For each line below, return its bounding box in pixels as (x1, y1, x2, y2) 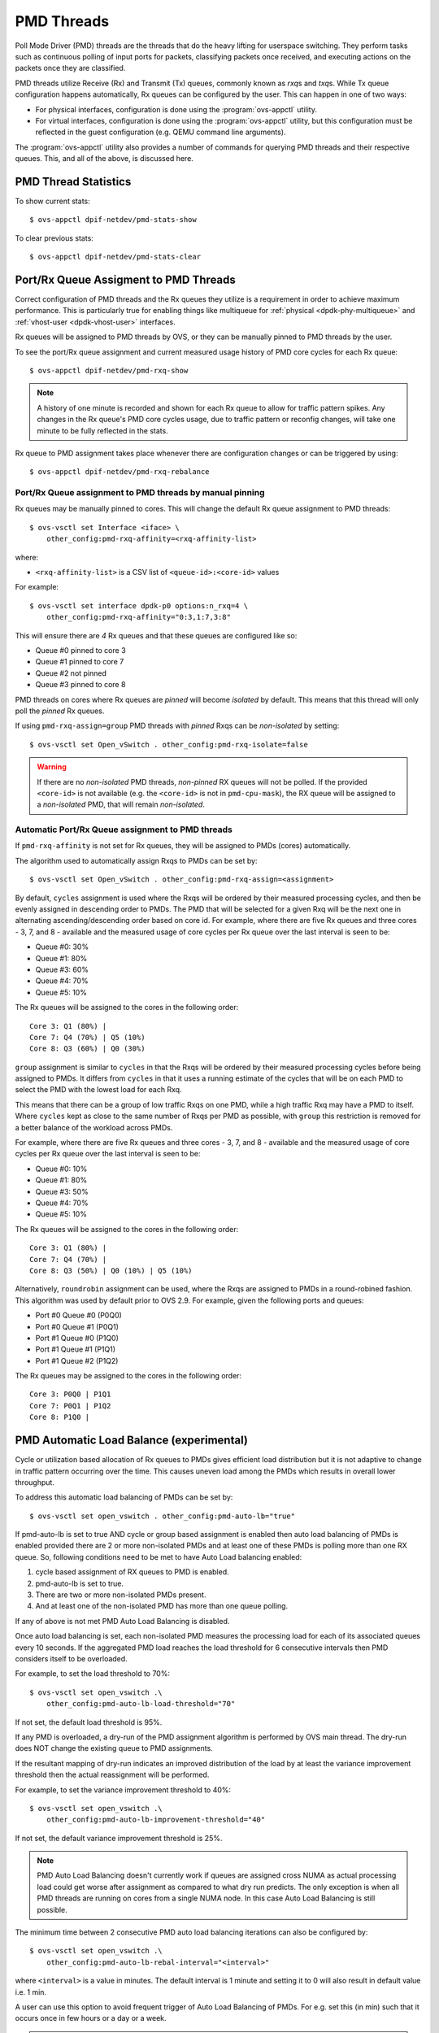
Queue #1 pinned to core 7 (35, 657, 124, 667)
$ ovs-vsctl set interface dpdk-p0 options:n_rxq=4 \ (29, 601, 248, 610)
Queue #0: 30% (35, 942, 89, 951)
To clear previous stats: (15, 233, 93, 243)
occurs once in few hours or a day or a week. (15, 2013, 167, 2023)
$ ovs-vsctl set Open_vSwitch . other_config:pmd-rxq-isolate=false (29, 740, 308, 749)
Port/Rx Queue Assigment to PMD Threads (15, 272, 236, 286)
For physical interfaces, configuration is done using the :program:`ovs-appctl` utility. (35, 104, 317, 114)
